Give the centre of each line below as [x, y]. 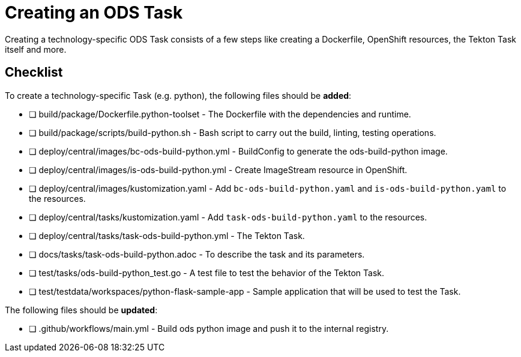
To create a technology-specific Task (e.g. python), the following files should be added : [178, 95]
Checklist [34, 72]
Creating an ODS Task [94, 13]
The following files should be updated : [81, 310]
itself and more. [36, 49]
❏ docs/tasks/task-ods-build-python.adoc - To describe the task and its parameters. [197, 254]
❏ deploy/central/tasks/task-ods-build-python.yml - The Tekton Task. [167, 235]
